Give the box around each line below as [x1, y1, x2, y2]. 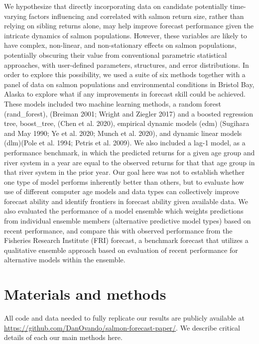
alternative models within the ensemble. [4, 254, 126, 265]
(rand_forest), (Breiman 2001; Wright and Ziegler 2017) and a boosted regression [4, 108, 254, 118]
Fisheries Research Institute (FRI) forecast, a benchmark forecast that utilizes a [4, 235, 249, 245]
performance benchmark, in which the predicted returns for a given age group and [4, 147, 255, 157]
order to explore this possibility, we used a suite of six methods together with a [4, 69, 246, 80]
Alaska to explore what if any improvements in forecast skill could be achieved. [4, 89, 246, 99]
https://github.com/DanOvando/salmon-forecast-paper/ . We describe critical [4, 322, 240, 333]
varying [4, 10, 27, 21]
